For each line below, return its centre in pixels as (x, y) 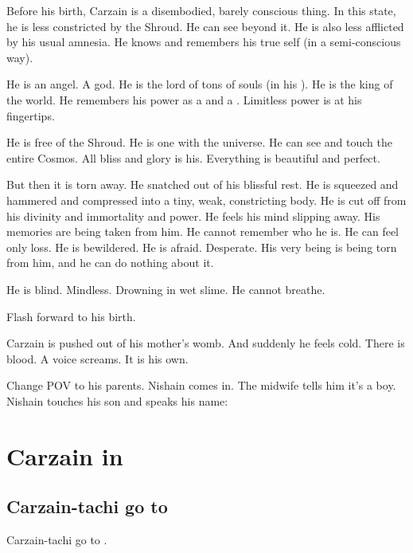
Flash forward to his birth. (71, 316)
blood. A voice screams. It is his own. (97, 358)
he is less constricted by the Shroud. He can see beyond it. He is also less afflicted (205, 26)
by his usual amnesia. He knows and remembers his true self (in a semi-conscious (204, 42)
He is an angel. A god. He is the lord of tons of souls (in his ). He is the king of (200, 84)
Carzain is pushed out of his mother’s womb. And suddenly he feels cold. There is (206, 343)
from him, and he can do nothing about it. (110, 263)
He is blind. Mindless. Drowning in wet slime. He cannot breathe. (166, 289)
